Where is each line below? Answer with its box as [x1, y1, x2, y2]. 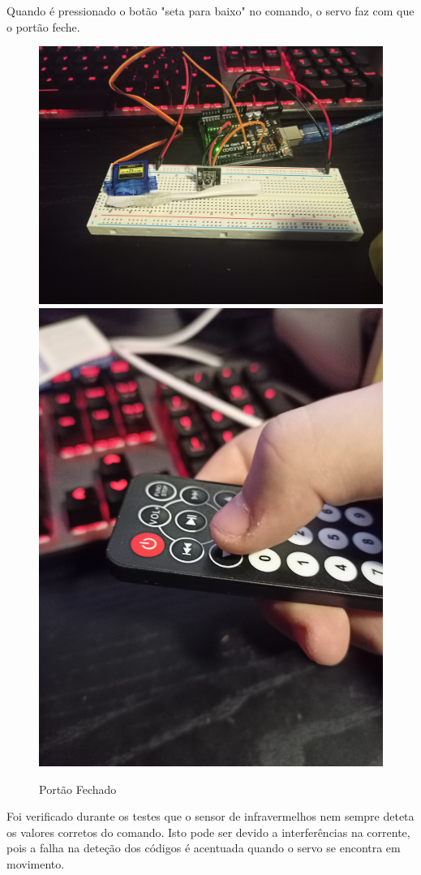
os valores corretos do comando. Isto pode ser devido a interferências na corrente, [6, 823, 410, 840]
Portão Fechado [39, 780, 117, 797]
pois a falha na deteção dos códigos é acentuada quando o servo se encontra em [6, 839, 401, 856]
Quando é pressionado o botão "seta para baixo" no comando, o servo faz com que [6, 2, 415, 19]
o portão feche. [6, 18, 80, 35]
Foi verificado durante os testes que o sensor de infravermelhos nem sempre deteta [6, 808, 415, 825]
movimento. [6, 856, 65, 873]
